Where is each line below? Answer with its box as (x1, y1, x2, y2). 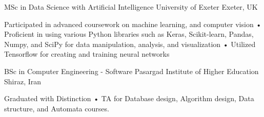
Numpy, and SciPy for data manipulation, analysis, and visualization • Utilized (4, 38, 256, 49)
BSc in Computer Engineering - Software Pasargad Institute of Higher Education (4, 65, 259, 76)
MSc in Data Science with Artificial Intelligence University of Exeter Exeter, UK (4, 2, 258, 12)
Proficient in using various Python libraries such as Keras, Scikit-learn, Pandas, (4, 29, 254, 39)
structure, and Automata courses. (4, 103, 109, 113)
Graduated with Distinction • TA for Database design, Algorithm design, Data (4, 93, 254, 104)
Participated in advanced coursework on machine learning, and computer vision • (4, 18, 262, 29)
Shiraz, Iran (4, 76, 42, 86)
